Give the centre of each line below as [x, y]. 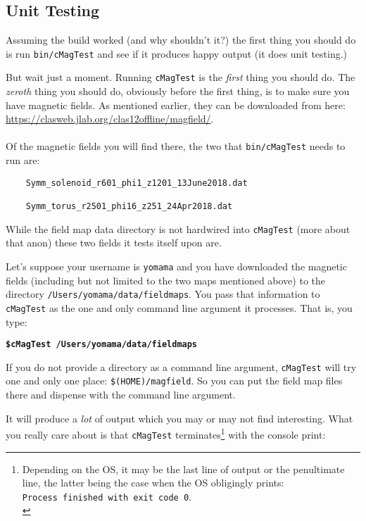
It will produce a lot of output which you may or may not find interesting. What [179, 418]
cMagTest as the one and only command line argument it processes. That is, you [179, 307]
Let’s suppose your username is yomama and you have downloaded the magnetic [176, 266]
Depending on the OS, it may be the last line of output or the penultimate [183, 469]
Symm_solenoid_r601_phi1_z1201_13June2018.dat [137, 183]
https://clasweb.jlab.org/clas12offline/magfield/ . [110, 119]
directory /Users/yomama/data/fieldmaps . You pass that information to [163, 294]
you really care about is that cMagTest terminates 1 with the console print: [166, 433]
